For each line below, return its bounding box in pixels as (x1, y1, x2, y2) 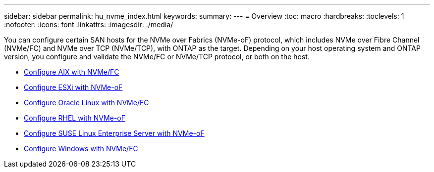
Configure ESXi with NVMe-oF (24, 83, 123, 91)
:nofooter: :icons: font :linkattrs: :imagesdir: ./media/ (4, 20, 173, 29)
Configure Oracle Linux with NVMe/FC (24, 98, 149, 107)
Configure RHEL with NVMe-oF (24, 114, 125, 122)
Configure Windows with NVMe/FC (24, 144, 138, 153)
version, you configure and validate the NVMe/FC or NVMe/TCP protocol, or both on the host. (4, 52, 310, 61)
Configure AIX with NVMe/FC (24, 68, 119, 76)
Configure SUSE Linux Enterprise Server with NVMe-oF (24, 129, 205, 137)
